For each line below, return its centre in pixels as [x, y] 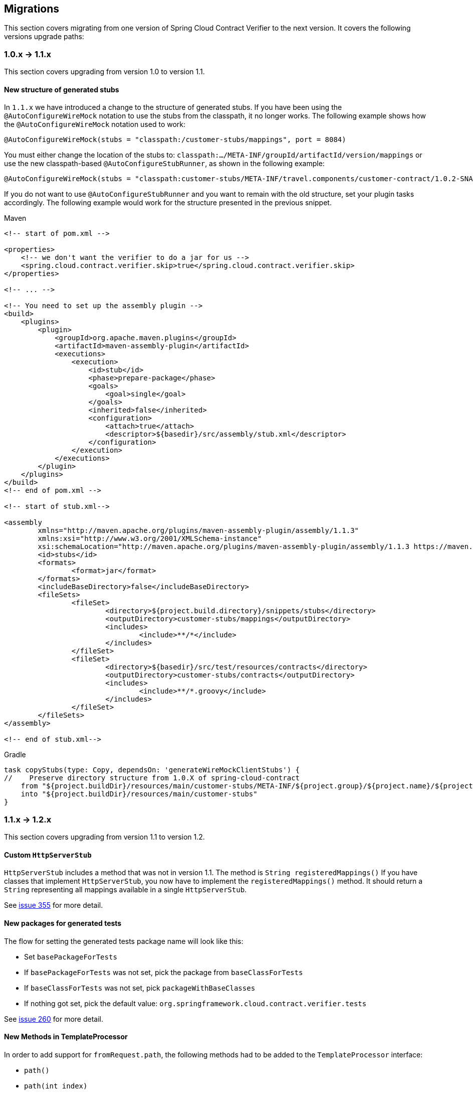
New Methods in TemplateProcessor [66, 1037]
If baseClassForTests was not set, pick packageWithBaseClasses [140, 988]
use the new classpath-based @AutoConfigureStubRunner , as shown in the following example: [164, 164]
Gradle [15, 755]
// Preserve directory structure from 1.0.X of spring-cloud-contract [152, 778]
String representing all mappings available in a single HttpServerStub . [126, 890]
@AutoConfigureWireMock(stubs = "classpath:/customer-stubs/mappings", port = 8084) [175, 140]
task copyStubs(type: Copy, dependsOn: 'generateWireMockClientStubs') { [152, 770]
